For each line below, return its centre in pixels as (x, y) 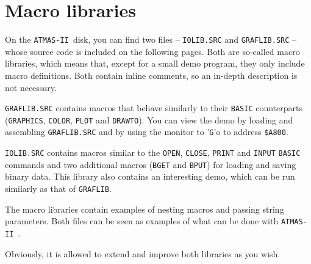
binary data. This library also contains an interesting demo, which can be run (150, 176)
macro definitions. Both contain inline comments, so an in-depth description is (151, 75)
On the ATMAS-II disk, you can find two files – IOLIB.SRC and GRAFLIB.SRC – (151, 39)
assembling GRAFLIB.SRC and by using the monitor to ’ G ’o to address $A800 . (147, 132)
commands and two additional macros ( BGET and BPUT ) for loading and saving (151, 164)
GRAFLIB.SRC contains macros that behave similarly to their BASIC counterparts (154, 108)
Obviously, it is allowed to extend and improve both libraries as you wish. (143, 253)
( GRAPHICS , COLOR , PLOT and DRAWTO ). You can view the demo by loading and (149, 119)
